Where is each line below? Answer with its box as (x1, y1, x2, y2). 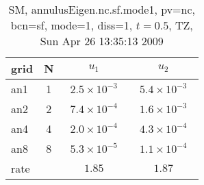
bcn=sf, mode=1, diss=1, (10, 17, 133, 33)
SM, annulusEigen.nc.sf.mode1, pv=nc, (8, 1, 195, 17)
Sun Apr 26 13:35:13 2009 (40, 33, 164, 49)
